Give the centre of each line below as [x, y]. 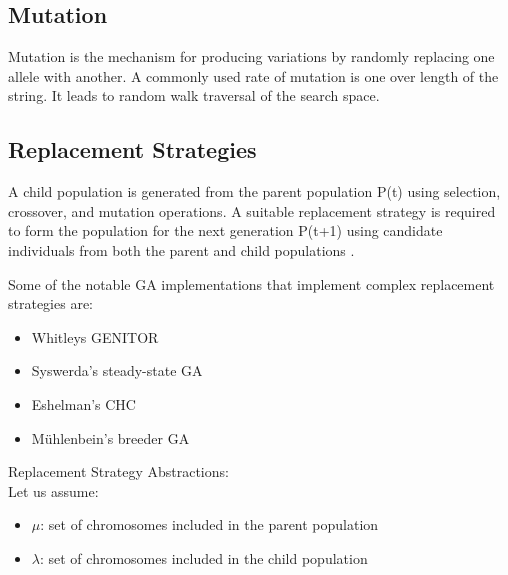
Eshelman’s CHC [83, 403]
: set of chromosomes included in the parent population [209, 524]
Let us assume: [53, 490]
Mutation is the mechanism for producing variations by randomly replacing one [251, 56]
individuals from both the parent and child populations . [181, 249]
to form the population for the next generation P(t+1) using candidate [225, 230]
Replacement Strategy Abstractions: [118, 471]
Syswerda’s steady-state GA [117, 370]
